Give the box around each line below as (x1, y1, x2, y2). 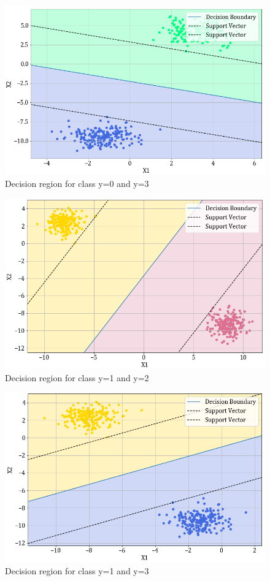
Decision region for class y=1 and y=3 (5, 564, 149, 577)
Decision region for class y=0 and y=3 (5, 177, 149, 189)
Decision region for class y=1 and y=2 (5, 371, 149, 384)
